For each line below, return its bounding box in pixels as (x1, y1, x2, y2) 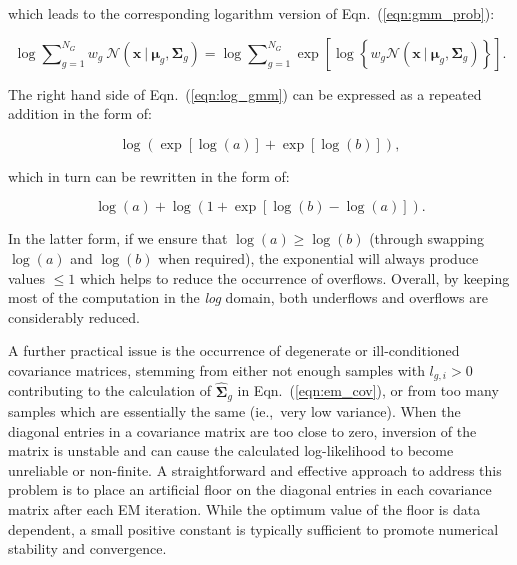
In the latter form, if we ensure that (8, 228, 228, 249)
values (8, 267, 46, 288)
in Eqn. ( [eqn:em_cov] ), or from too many (237, 380, 499, 401)
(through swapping (369, 228, 485, 249)
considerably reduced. (8, 306, 141, 327)
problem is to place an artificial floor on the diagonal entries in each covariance (8, 479, 492, 500)
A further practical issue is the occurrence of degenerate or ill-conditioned (8, 340, 460, 361)
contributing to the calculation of (8, 380, 212, 401)
